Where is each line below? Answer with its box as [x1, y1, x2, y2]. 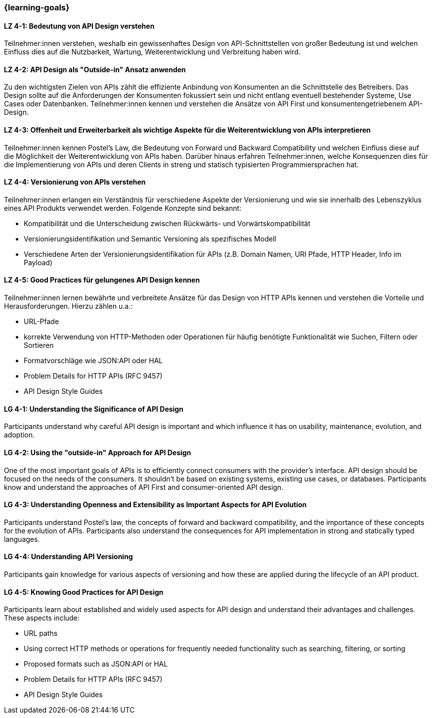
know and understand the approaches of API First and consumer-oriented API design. [4, 482, 284, 491]
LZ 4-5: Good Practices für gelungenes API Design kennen [4, 276, 200, 285]
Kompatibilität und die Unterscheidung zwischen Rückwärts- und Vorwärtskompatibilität [24, 219, 310, 228]
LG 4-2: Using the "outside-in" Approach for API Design [4, 448, 191, 457]
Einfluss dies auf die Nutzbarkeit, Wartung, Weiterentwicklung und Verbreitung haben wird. [4, 48, 301, 56]
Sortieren [24, 341, 54, 350]
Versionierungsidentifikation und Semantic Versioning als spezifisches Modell [24, 234, 276, 243]
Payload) [24, 258, 52, 267]
